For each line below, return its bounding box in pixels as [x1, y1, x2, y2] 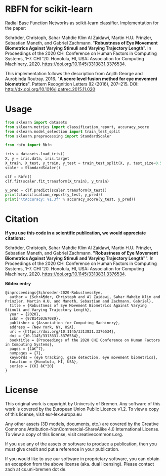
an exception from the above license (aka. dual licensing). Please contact [5, 461, 154, 467]
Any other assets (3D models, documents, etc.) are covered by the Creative [5, 421, 159, 427]
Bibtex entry [5, 281, 31, 287]
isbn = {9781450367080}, [9, 316, 61, 321]
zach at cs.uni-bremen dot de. [5, 466, 67, 472]
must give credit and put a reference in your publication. [5, 446, 120, 452]
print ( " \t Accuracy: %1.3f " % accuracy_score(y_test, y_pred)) [5, 197, 136, 202]
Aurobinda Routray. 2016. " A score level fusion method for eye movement [5, 76, 158, 82]
